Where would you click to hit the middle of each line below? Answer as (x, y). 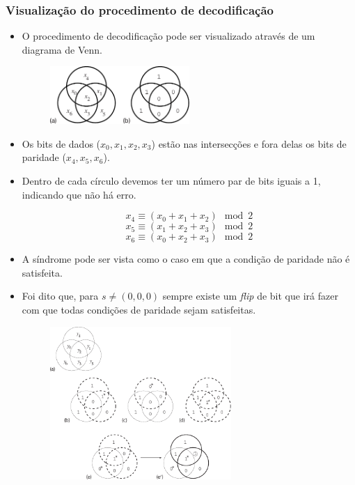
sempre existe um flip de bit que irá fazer (250, 296)
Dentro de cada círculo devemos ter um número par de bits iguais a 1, (171, 180)
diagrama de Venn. (62, 49)
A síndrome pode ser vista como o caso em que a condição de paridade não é (186, 259)
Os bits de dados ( (61, 143)
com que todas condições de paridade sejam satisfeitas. (139, 309)
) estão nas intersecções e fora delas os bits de (249, 143)
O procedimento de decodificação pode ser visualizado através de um (168, 36)
